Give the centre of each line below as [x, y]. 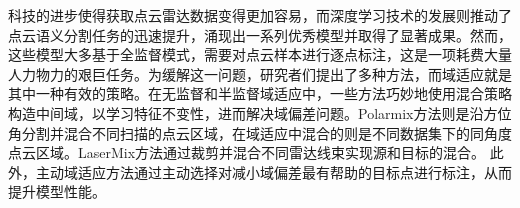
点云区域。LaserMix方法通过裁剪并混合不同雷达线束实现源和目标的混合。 [247, 152]
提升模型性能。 [57, 191]
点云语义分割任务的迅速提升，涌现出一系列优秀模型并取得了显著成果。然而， [260, 34]
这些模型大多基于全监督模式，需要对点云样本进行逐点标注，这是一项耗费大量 [260, 54]
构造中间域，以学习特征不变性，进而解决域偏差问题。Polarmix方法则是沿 [246, 112]
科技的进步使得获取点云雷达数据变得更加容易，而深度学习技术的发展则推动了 [260, 15]
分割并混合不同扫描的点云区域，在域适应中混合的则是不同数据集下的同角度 [266, 132]
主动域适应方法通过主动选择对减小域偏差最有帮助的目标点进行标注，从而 [273, 171]
